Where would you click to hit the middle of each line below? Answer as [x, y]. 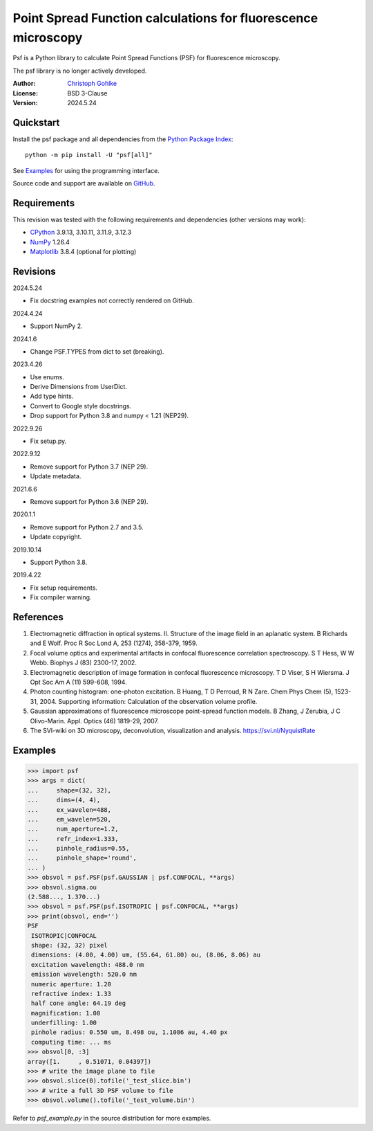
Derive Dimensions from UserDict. [79, 387]
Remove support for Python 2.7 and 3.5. [87, 527]
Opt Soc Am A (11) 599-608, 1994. [78, 682]
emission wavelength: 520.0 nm [84, 975]
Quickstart [36, 122]
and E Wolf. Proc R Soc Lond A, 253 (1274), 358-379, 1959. [114, 643]
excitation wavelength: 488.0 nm [88, 965]
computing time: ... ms [71, 1042]
